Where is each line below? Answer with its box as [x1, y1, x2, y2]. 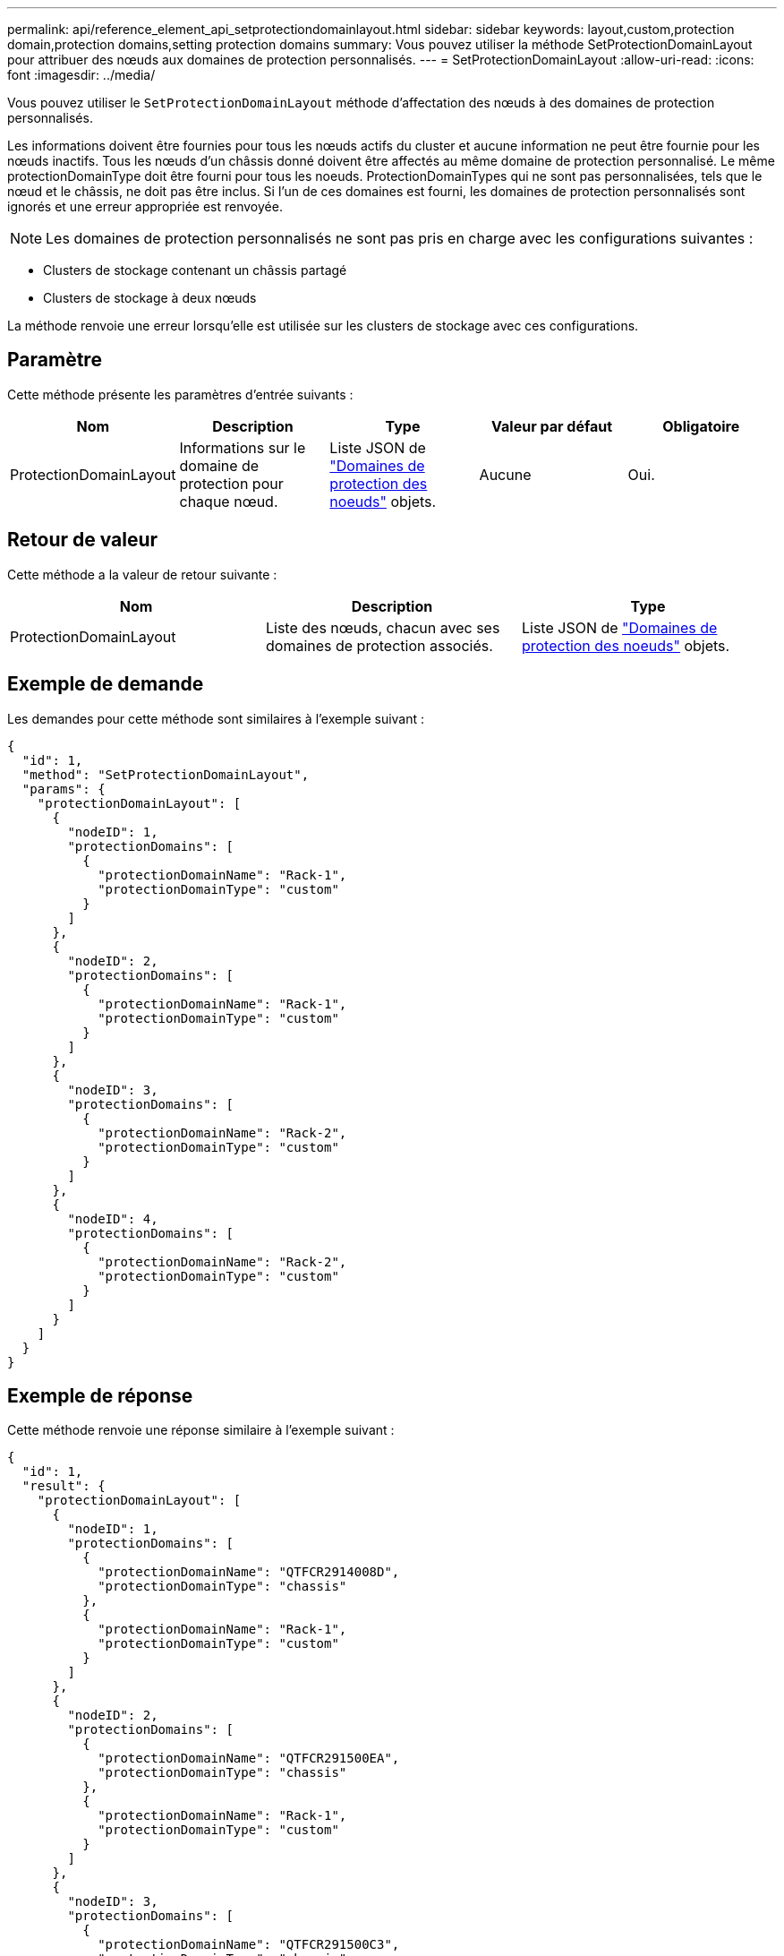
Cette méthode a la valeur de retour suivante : [7, 566, 277, 582]
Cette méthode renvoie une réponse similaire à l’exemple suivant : [7, 1422, 395, 1438]
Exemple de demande [7, 673, 204, 696]
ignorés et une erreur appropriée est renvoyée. [7, 199, 283, 214]
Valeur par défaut [491, 416, 613, 435]
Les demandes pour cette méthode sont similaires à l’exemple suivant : [7, 710, 425, 726]
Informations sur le [179, 438, 306, 457]
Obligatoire [662, 416, 740, 435]
